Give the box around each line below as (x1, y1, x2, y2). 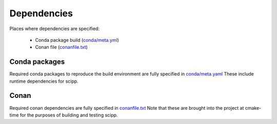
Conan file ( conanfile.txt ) (35, 44, 88, 51)
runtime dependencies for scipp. (9, 78, 79, 84)
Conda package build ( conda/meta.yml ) (35, 37, 119, 43)
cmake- (245, 105, 262, 111)
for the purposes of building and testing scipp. (19, 112, 118, 118)
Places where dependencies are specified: (9, 26, 100, 32)
